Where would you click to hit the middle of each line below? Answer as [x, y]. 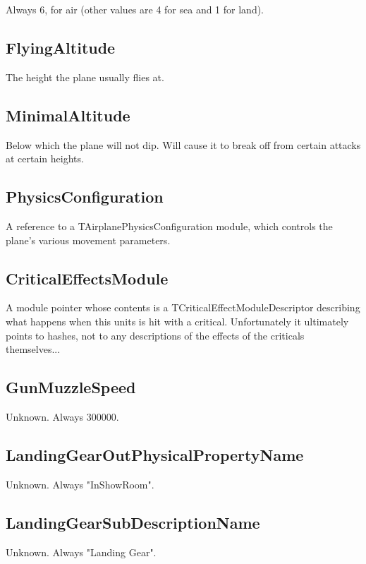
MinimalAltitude [68, 115]
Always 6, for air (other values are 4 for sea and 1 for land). [135, 9]
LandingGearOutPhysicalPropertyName [155, 454]
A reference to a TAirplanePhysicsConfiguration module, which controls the [169, 226]
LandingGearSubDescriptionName [133, 522]
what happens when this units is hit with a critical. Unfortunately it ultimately [177, 321]
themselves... [33, 349]
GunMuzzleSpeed [71, 387]
